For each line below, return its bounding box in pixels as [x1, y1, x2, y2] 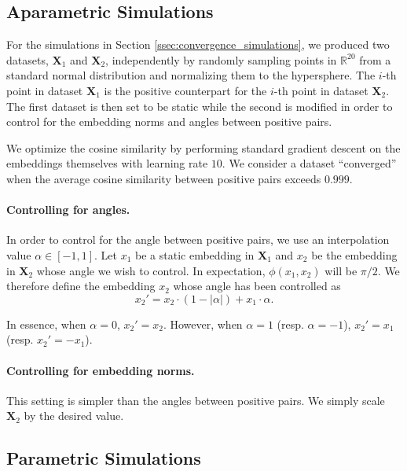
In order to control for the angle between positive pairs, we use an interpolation [6, 231, 390, 248]
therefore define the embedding [6, 278, 156, 294]
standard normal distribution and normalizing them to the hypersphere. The [6, 67, 376, 83]
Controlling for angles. [6, 201, 130, 218]
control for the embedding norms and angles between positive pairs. [6, 113, 332, 130]
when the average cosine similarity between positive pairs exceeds [6, 170, 321, 186]
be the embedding [311, 246, 398, 263]
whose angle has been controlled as [173, 278, 341, 294]
